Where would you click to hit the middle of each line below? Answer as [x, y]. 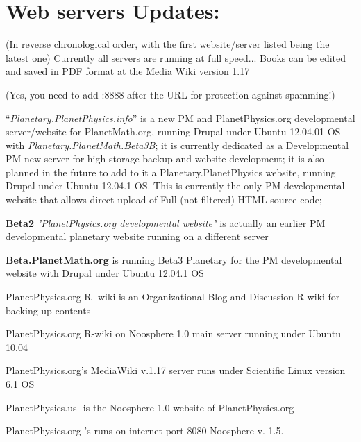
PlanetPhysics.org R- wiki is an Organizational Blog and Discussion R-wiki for [173, 297]
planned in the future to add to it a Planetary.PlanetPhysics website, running [171, 172]
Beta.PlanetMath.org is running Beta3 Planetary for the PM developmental [174, 259]
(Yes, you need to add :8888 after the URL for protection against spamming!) [170, 94]
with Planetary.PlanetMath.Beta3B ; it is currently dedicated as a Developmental [177, 145]
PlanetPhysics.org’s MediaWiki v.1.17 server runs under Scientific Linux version [176, 370]
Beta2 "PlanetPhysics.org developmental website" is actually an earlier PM [166, 222]
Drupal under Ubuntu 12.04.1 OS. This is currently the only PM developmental [175, 186]
